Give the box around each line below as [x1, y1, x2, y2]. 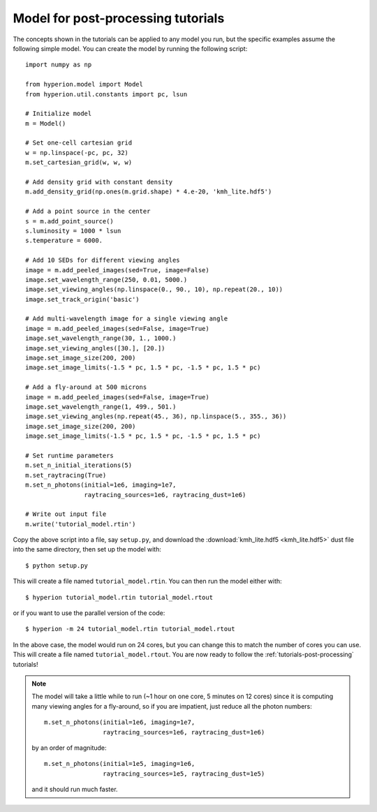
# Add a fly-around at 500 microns [25, 383, 147, 391]
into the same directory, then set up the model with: [13, 545, 162, 554]
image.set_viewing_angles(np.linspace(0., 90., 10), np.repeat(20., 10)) [25, 286, 283, 293]
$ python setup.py [25, 561, 89, 569]
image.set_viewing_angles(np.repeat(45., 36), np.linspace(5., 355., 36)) [25, 413, 287, 420]
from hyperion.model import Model [25, 80, 143, 89]
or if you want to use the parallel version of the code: [13, 609, 165, 617]
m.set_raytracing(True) [25, 471, 107, 479]
